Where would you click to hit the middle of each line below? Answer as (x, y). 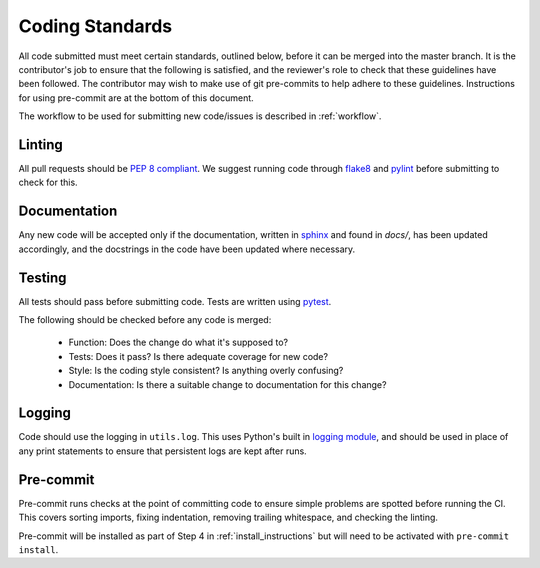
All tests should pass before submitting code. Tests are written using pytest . (175, 301)
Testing (42, 277)
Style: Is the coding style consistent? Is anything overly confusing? (206, 371)
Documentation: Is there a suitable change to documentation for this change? (227, 384)
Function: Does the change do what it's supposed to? (178, 342)
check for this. (48, 182)
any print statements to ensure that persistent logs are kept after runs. (162, 451)
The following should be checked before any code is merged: (145, 319)
